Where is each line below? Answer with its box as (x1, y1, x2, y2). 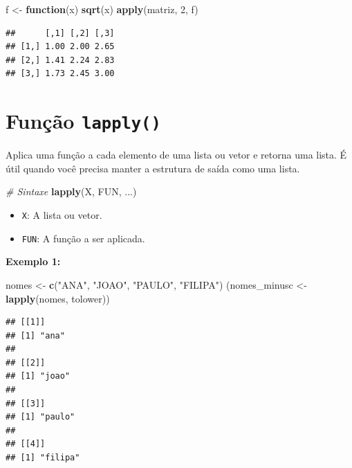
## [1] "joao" (6, 371, 71, 381)
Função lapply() (6, 107, 161, 135)
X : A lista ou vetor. (21, 208, 102, 222)
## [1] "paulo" (6, 412, 75, 422)
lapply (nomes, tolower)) (6, 291, 110, 305)
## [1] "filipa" (6, 453, 80, 463)
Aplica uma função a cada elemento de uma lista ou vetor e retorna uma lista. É (6, 147, 347, 162)
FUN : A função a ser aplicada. (21, 231, 145, 245)
